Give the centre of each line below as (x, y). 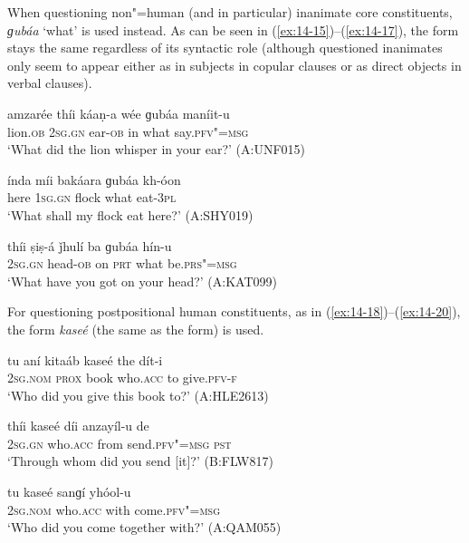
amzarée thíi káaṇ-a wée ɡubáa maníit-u (119, 113)
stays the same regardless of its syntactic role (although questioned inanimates (225, 48)
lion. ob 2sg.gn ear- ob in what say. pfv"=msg (128, 131)
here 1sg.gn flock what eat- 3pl (92, 197)
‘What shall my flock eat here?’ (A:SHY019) (130, 214)
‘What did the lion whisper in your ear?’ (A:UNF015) (157, 149)
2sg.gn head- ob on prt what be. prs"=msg (122, 263)
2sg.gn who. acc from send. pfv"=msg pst (120, 443)
